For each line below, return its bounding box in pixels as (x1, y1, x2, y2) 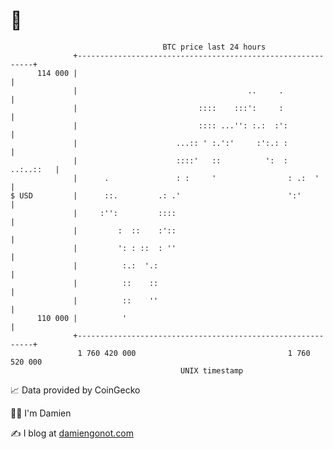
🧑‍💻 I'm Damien (10, 407, 72, 419)
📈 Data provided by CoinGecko (10, 384, 141, 396)
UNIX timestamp (180, 365, 244, 376)
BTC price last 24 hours (162, 42, 267, 52)
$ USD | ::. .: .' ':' (10, 190, 302, 201)
